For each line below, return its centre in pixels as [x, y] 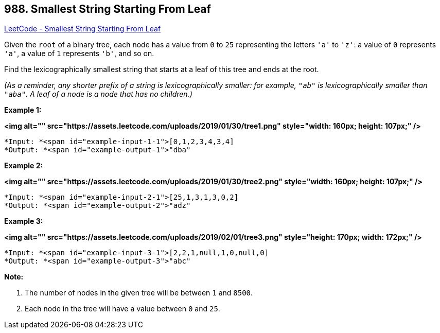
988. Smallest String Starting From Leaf [108, 9]
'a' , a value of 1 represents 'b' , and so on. [79, 54]
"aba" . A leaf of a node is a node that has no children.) [98, 94]
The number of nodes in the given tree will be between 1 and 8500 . [139, 293]
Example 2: [24, 166]
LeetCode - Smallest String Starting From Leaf [83, 29]
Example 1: [23, 110]
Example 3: [24, 221]
